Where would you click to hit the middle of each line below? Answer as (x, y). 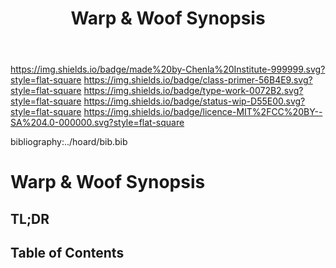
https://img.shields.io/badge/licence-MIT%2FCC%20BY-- (203, 112)
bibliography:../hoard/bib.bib (69, 142)
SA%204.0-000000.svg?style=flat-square (97, 123)
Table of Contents (67, 253)
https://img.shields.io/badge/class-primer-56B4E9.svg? (198, 80)
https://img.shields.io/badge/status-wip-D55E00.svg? (194, 101)
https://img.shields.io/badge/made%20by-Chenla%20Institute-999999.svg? (168, 69)
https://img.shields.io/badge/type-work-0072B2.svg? (193, 91)
